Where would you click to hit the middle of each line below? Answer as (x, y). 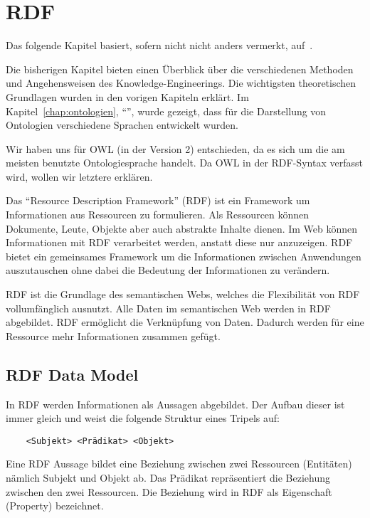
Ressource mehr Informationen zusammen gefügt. (113, 335)
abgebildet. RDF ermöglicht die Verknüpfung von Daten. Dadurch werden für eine (185, 322)
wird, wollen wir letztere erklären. (79, 176)
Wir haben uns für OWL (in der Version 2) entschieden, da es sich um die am (175, 148)
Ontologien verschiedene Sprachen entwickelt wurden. (122, 125)
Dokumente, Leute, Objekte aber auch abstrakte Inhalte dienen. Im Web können (182, 228)
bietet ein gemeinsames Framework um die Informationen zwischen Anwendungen (184, 256)
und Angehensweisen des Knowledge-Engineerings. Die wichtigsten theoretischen (181, 83)
